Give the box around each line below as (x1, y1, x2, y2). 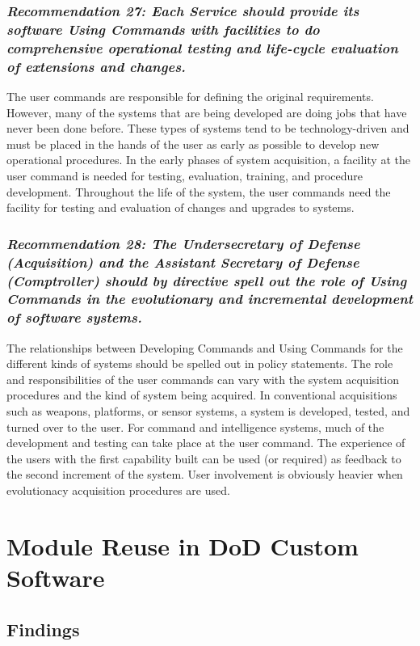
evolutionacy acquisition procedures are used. (6, 481, 230, 498)
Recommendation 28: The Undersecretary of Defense (6, 233, 360, 253)
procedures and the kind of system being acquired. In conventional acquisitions (6, 386, 397, 403)
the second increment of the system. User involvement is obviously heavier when (6, 466, 403, 483)
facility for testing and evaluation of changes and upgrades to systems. (6, 199, 355, 216)
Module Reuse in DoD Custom (6, 529, 359, 562)
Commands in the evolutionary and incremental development (6, 289, 414, 309)
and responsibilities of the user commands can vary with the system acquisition (6, 370, 400, 387)
